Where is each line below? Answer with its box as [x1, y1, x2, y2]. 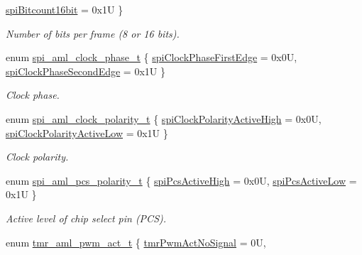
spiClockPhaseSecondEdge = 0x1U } [6, 63, 165, 78]
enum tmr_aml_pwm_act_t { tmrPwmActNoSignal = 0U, [6, 234, 266, 249]
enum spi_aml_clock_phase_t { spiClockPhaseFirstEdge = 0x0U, [6, 50, 297, 65]
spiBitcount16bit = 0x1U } [6, 2, 124, 16]
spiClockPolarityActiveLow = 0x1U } [6, 125, 168, 140]
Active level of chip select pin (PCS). [6, 210, 167, 225]
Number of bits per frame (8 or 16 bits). [6, 26, 180, 40]
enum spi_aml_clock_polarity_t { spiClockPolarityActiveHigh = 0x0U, [6, 111, 322, 126]
